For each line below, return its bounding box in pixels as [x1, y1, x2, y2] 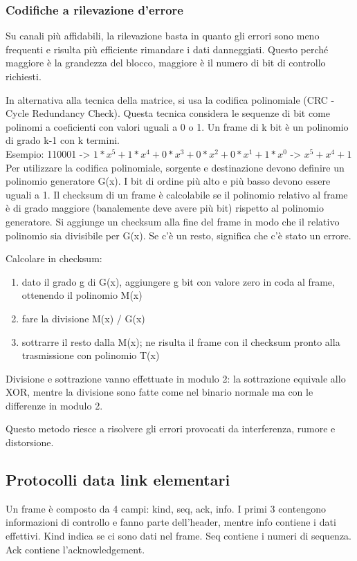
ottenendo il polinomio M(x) [21, 288, 143, 302]
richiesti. [6, 69, 42, 83]
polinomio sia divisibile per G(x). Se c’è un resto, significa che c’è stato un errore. [6, 228, 351, 242]
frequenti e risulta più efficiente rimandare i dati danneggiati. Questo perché [6, 42, 329, 56]
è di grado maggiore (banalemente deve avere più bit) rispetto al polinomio [6, 201, 324, 215]
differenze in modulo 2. [6, 398, 103, 412]
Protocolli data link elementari [6, 469, 230, 490]
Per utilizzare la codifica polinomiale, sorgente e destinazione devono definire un [6, 160, 345, 174]
